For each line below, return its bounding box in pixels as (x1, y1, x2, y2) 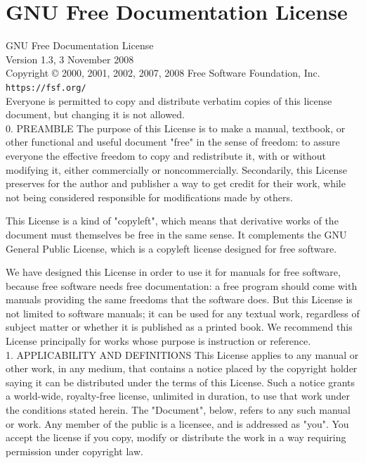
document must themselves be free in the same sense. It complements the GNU (6, 227, 347, 241)
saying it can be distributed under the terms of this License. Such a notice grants (6, 374, 355, 389)
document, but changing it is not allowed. (6, 107, 185, 122)
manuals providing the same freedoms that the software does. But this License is (6, 292, 353, 307)
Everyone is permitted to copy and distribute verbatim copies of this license (6, 93, 332, 108)
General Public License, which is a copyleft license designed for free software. (6, 241, 337, 255)
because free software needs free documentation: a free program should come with (6, 278, 358, 293)
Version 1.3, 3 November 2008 (6, 51, 134, 66)
